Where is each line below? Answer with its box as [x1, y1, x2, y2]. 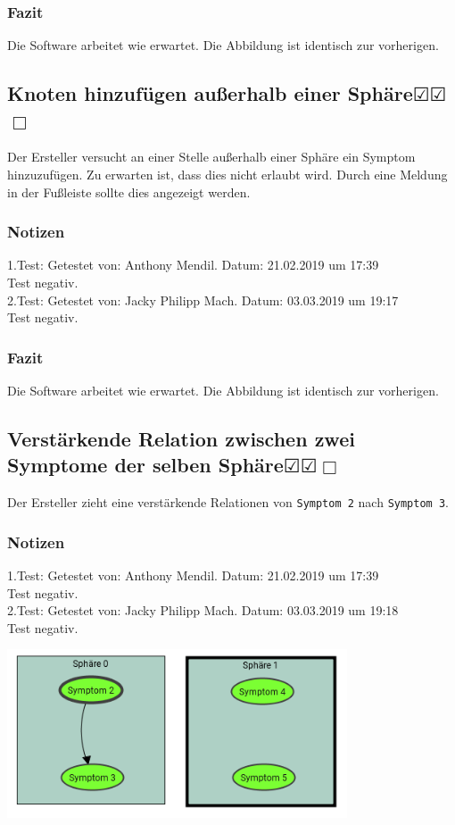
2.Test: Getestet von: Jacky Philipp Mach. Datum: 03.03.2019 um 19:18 [7, 601, 399, 620]
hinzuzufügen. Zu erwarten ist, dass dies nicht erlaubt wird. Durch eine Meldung [7, 165, 448, 183]
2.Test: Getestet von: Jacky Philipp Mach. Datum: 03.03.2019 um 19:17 [7, 290, 399, 309]
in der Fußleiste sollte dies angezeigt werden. [7, 182, 251, 201]
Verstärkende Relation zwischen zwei [7, 424, 355, 452]
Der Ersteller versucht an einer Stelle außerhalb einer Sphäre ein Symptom [7, 147, 416, 166]
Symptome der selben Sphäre [7, 451, 284, 479]
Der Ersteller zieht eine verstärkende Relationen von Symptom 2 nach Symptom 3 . [7, 493, 449, 512]
